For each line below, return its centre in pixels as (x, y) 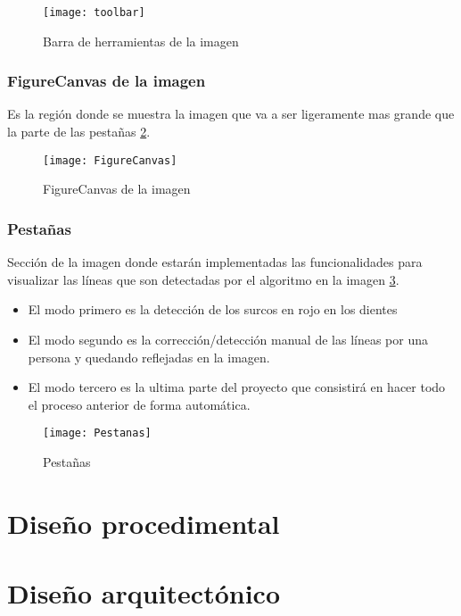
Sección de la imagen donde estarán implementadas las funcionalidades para (215, 262)
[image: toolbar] (94, 12)
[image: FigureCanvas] (110, 160)
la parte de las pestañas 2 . (79, 132)
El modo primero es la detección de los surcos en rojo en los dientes (213, 309)
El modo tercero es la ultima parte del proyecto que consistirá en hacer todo (237, 387)
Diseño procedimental (144, 523)
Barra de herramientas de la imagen (141, 41)
